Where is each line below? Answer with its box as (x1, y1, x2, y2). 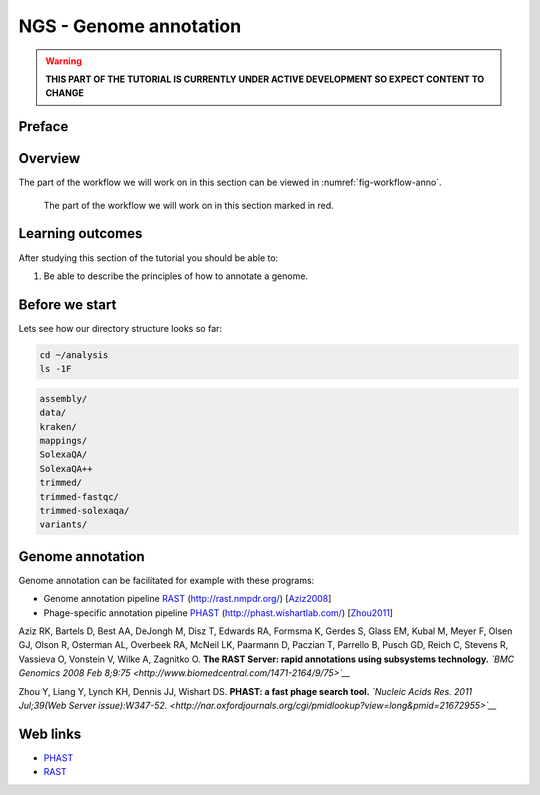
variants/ (39, 519, 88, 530)
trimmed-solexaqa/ (39, 505, 130, 516)
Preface (18, 118, 69, 135)
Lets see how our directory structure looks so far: (18, 322, 223, 334)
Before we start (18, 296, 117, 313)
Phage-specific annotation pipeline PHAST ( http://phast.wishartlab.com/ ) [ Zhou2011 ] (43, 606, 394, 619)
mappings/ (39, 435, 88, 446)
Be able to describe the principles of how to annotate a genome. (43, 270, 309, 282)
